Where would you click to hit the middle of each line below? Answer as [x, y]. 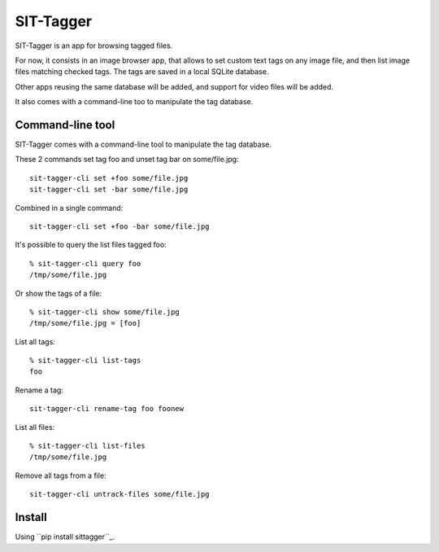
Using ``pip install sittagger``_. [65, 537]
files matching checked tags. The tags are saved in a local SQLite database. [142, 72]
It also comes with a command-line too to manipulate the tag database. [134, 102]
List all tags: [35, 341]
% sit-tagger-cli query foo [85, 263]
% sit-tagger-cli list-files [87, 446]
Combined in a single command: [69, 208]
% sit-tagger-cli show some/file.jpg [105, 312]
